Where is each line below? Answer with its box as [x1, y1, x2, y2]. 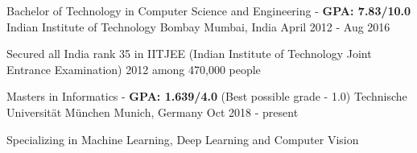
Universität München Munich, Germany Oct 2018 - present [6, 103, 299, 120]
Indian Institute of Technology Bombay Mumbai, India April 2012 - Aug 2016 [6, 18, 390, 35]
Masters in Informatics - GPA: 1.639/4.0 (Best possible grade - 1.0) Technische [6, 88, 407, 105]
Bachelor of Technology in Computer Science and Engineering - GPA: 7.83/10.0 [6, 2, 411, 19]
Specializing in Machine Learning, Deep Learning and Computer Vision [6, 130, 359, 147]
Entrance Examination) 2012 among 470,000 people [6, 60, 261, 77]
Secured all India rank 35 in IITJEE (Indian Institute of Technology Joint [6, 45, 372, 62]
